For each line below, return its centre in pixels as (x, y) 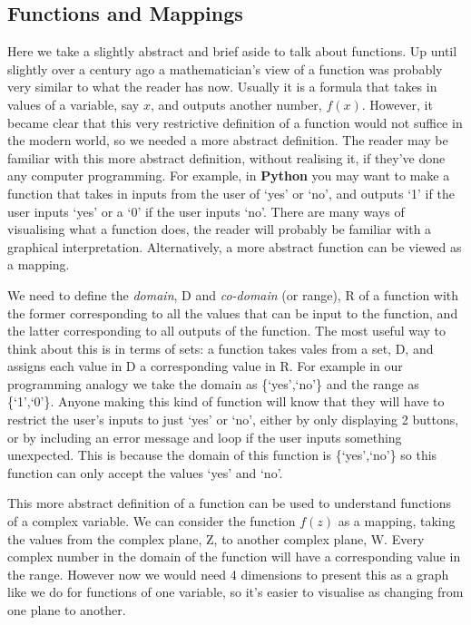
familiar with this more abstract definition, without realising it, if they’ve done (226, 157)
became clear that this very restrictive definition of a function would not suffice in (235, 122)
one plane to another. (67, 610)
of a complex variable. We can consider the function (152, 521)
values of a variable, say (74, 104)
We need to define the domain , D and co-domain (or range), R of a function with (233, 294)
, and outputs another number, (236, 104)
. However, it (397, 104)
